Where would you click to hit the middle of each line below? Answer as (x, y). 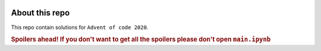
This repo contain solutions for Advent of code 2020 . (80, 27)
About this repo (40, 13)
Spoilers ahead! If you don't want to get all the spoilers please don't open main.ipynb (141, 40)
